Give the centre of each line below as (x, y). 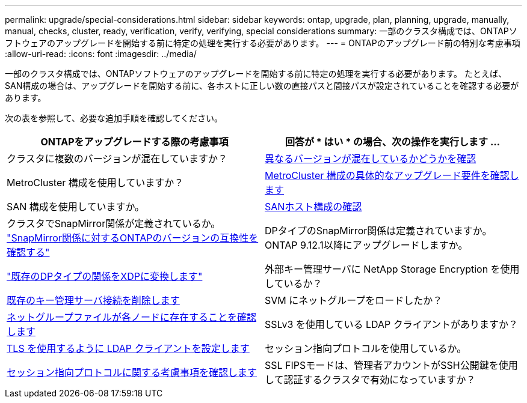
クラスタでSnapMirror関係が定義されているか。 (114, 223)
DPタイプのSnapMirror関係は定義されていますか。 (378, 231)
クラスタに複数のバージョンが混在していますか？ (117, 159)
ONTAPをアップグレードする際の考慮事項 (134, 142)
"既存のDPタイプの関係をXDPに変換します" (105, 276)
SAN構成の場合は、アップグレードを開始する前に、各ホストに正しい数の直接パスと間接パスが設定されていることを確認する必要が (262, 86)
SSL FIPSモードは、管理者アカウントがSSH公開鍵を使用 (391, 365)
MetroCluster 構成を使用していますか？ (95, 183)
